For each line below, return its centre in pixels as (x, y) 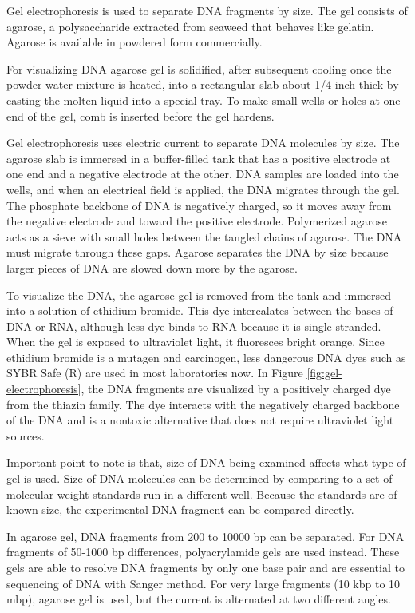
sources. (26, 435)
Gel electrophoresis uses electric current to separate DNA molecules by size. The (203, 143)
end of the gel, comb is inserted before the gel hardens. (140, 115)
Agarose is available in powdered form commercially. (134, 42)
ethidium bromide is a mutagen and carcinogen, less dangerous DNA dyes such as (206, 357)
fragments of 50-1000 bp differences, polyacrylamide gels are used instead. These (203, 552)
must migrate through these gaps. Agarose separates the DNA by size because (198, 252)
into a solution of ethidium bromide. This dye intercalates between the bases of (200, 310)
